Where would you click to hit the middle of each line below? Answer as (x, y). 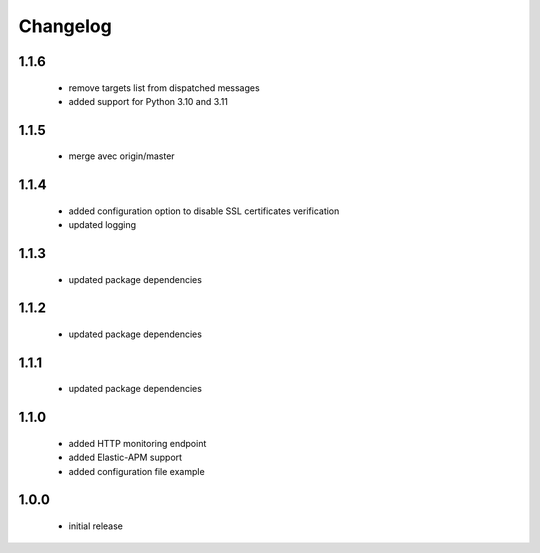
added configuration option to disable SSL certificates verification (204, 211)
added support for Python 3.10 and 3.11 (148, 101)
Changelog (65, 26)
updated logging (102, 225)
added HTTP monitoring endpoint (137, 443)
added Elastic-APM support (125, 457)
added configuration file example (136, 471)
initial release (96, 526)
